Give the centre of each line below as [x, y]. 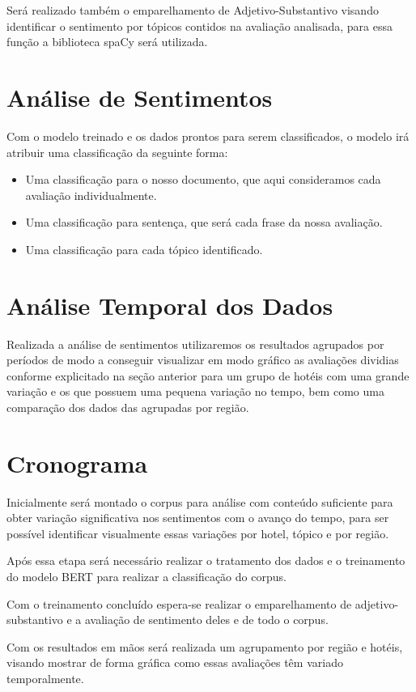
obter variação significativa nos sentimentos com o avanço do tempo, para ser [198, 518]
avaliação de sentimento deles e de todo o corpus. [206, 620]
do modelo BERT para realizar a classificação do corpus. [146, 577]
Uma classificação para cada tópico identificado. [144, 249]
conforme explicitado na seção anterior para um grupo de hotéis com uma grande [208, 375]
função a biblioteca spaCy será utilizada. [107, 42]
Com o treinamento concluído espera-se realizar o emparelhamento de [179, 603]
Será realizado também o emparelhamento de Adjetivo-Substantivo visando [193, 10]
